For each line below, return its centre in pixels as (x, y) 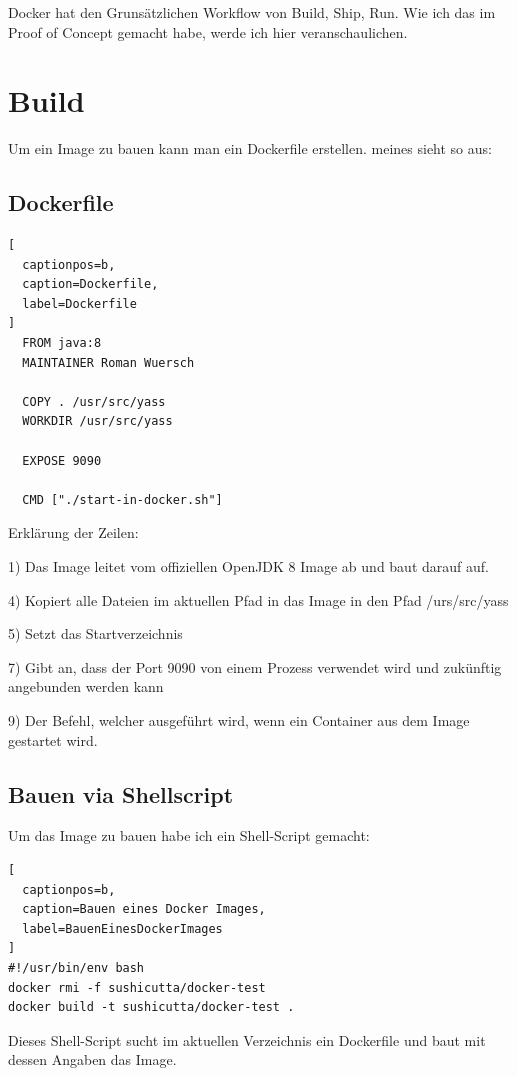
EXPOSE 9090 (62, 460)
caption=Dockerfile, (90, 284)
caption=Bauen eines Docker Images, (144, 909)
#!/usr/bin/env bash (76, 967)
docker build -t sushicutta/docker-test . (151, 1007)
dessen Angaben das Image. (92, 1059)
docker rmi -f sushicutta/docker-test (137, 987)
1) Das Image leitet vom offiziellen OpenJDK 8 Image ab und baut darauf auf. (248, 566)
